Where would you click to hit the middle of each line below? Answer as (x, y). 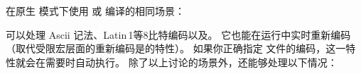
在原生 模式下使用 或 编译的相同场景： (95, 11)
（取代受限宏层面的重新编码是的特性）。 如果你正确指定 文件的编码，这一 (176, 48)
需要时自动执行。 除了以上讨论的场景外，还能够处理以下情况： (191, 62)
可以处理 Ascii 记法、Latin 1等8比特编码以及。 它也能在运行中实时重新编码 (178, 34)
